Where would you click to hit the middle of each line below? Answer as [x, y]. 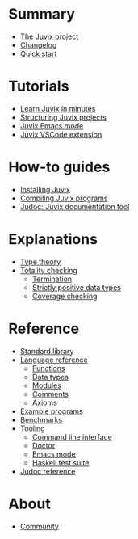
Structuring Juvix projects [63, 117]
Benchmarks [41, 419]
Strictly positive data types [76, 287]
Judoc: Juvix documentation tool [75, 206]
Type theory [40, 261]
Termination [52, 279]
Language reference [54, 360]
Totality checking [49, 270]
